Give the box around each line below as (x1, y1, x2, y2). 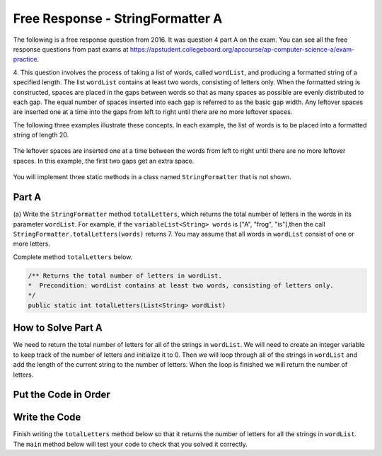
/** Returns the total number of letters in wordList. (28, 271, 222, 280)
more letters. (13, 239, 51, 248)
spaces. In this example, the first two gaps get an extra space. (13, 156, 195, 165)
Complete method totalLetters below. (13, 252, 133, 261)
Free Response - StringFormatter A (13, 11, 223, 26)
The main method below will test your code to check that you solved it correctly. (13, 440, 248, 448)
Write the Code (13, 411, 81, 423)
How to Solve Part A (13, 322, 103, 334)
